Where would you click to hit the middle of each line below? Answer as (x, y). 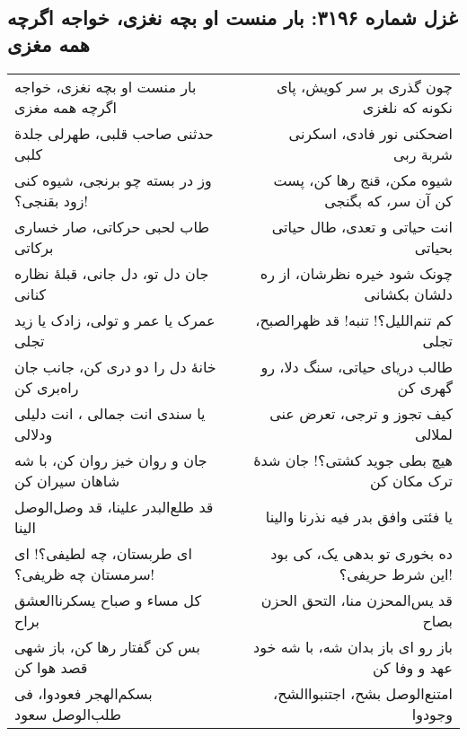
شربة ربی (423, 153)
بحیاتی (433, 247)
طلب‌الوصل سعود (68, 714)
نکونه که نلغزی (407, 107)
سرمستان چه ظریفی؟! (85, 574)
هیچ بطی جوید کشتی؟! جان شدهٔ (353, 460)
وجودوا (432, 714)
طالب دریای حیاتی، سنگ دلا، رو (357, 366)
